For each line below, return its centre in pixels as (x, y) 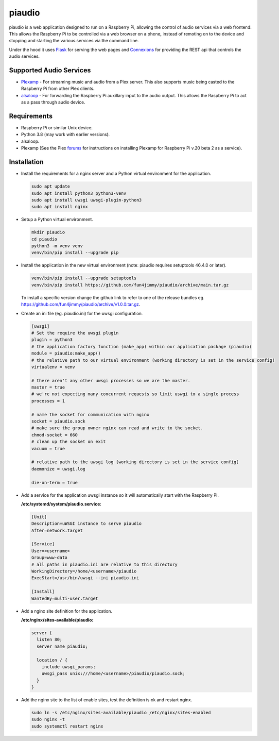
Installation (26, 162)
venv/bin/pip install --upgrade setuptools (84, 278)
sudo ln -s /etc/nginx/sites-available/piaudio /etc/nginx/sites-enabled (121, 713)
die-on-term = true (54, 482)
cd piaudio (44, 239)
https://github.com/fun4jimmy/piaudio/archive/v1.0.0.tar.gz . (81, 304)
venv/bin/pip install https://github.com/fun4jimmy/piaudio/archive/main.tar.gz (130, 285)
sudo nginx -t (48, 719)
